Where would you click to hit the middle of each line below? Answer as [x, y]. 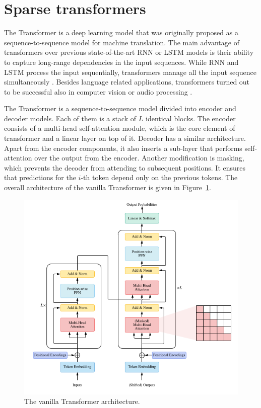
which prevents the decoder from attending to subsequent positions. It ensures [125, 167]
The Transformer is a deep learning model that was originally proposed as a [121, 32]
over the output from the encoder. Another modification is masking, [139, 158]
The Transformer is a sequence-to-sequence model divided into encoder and [120, 108]
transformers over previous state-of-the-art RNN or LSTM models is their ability [129, 52]
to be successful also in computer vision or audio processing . [98, 91]
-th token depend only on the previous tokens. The [159, 177]
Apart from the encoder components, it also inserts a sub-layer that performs [123, 148]
